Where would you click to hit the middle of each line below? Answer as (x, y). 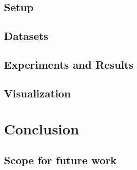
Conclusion (42, 129)
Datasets (26, 36)
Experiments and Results (69, 64)
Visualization (38, 93)
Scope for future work (60, 160)
